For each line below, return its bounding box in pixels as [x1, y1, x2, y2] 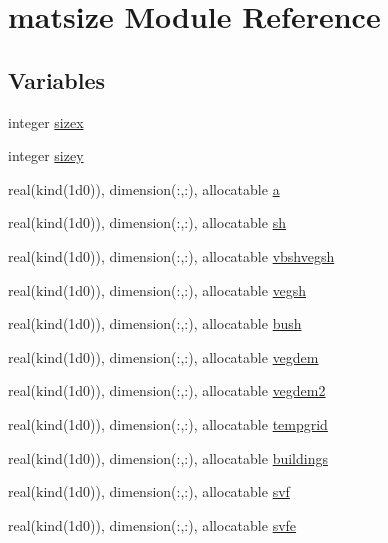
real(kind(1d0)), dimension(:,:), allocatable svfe [8, 514, 297, 535]
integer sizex [8, 111, 84, 132]
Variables [8, 64, 106, 95]
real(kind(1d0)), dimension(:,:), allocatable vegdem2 [8, 380, 326, 401]
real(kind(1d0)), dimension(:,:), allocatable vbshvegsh [8, 245, 335, 266]
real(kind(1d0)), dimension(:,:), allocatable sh [8, 212, 286, 233]
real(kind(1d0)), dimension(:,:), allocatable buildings [8, 447, 328, 468]
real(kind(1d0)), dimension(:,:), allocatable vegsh [8, 279, 307, 300]
